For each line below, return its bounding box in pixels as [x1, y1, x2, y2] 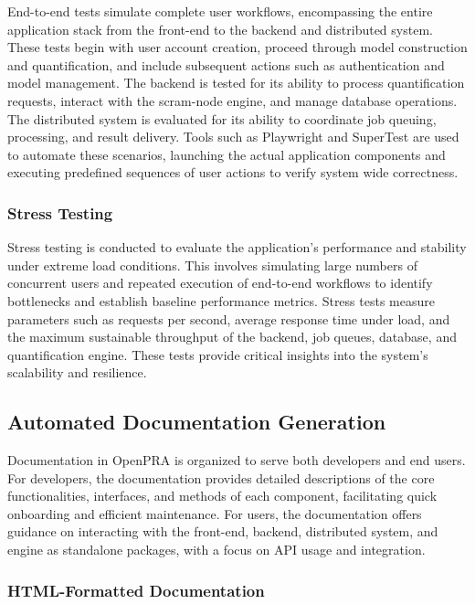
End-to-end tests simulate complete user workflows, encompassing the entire [7, 2, 433, 20]
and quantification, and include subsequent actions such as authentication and [7, 55, 445, 74]
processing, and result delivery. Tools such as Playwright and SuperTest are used [7, 127, 459, 146]
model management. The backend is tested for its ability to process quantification [7, 73, 465, 92]
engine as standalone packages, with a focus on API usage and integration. [7, 540, 426, 559]
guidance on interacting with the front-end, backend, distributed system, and [7, 522, 438, 541]
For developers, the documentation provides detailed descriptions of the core [7, 468, 435, 487]
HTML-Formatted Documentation [7, 578, 265, 601]
